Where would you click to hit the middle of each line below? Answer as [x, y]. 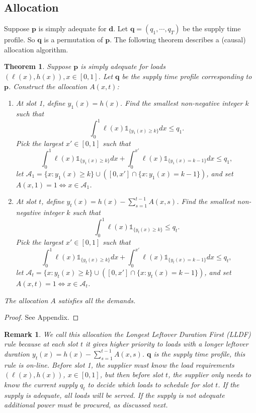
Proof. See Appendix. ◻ [41, 317]
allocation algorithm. [36, 49]
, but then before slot [132, 374]
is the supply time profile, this [199, 353]
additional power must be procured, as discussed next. [86, 405]
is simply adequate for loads [123, 66]
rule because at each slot [41, 344]
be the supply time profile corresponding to [187, 76]
